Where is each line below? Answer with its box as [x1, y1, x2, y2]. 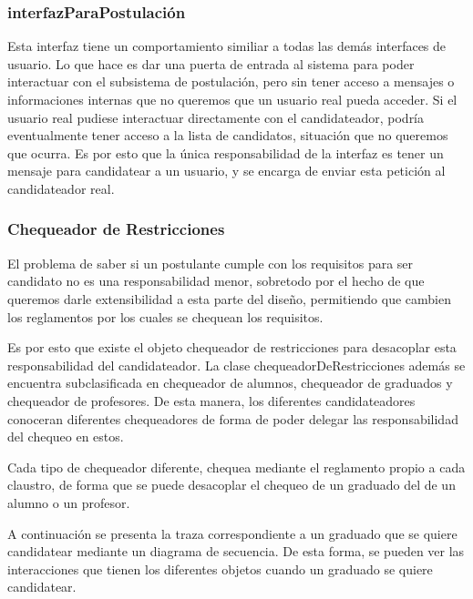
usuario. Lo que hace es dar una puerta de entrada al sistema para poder [7, 54, 415, 73]
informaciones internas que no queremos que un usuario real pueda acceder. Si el [7, 90, 458, 108]
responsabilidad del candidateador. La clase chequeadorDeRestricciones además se [7, 355, 466, 374]
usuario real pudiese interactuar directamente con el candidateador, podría [7, 107, 425, 127]
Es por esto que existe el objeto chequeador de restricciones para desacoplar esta [7, 338, 457, 357]
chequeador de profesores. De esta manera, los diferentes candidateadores [7, 391, 416, 410]
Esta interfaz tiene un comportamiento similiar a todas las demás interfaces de [7, 36, 447, 56]
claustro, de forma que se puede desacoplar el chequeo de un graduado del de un [7, 475, 456, 494]
